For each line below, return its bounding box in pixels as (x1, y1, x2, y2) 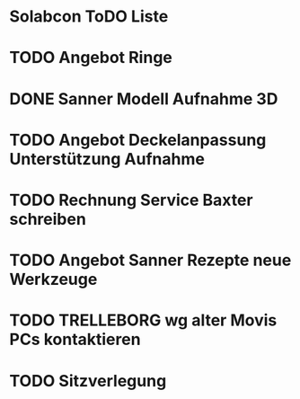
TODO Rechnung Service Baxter (9, 190, 253, 210)
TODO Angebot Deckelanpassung (9, 129, 267, 150)
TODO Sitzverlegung (9, 370, 167, 391)
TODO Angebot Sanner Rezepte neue (9, 250, 292, 270)
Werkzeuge (9, 270, 98, 289)
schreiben (9, 208, 87, 229)
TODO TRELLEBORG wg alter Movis (9, 310, 278, 331)
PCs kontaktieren (9, 330, 141, 350)
